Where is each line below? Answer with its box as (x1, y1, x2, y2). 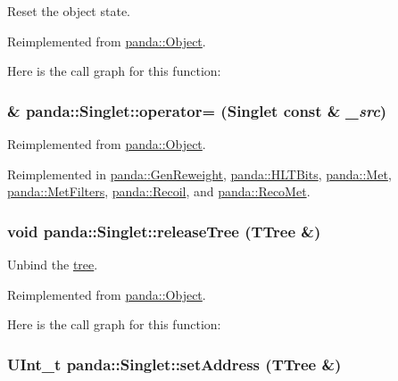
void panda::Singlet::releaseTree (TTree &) (7, 219, 321, 242)
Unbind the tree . (7, 255, 98, 273)
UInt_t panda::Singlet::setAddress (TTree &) (7, 352, 342, 375)
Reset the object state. (7, 2, 130, 20)
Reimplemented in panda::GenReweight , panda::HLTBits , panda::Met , (7, 164, 392, 183)
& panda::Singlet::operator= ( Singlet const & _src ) (7, 99, 387, 121)
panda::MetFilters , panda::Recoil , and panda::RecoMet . (7, 182, 311, 201)
